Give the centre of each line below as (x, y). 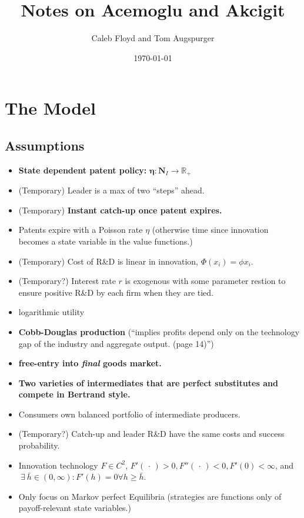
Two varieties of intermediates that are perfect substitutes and (148, 382)
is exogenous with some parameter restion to (205, 281)
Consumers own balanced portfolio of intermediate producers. (129, 414)
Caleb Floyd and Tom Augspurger (153, 38)
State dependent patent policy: (83, 170)
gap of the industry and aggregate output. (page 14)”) (116, 343)
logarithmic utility (51, 312)
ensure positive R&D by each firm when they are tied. (116, 292)
